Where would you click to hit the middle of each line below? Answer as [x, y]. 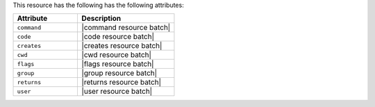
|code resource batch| [118, 37]
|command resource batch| [126, 28]
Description [101, 19]
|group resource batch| [119, 73]
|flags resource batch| [118, 64]
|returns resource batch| [122, 82]
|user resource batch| [117, 92]
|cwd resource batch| [117, 55]
